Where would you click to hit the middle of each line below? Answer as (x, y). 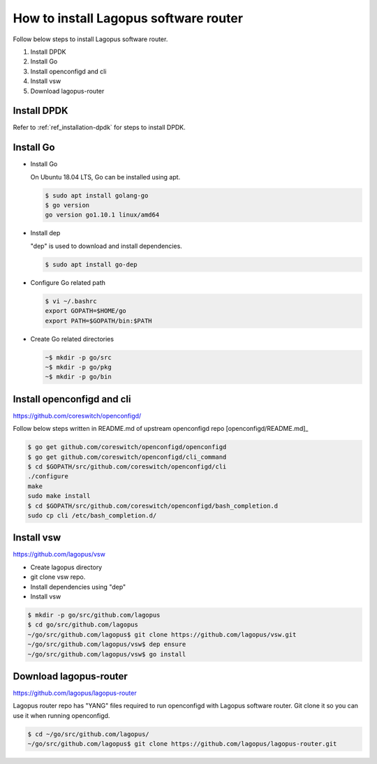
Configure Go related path (68, 282)
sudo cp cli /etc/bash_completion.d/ (92, 515)
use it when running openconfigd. (61, 715)
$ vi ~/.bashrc (71, 301)
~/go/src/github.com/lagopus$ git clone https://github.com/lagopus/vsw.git (162, 634)
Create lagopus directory (66, 567)
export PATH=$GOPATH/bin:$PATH (99, 321)
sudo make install (59, 496)
